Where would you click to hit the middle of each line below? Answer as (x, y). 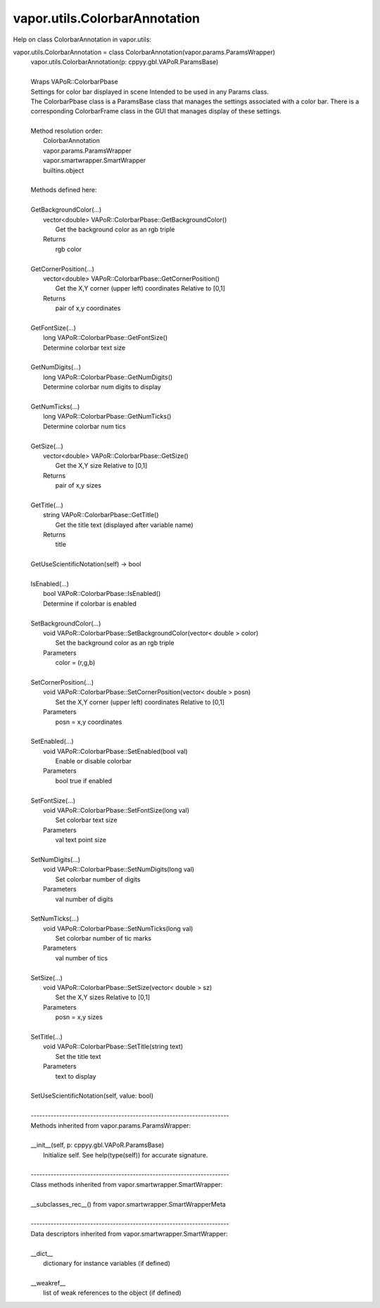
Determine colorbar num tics (84, 426)
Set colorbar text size (86, 820)
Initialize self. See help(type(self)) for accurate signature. (126, 1155)
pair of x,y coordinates (88, 308)
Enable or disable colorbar (93, 761)
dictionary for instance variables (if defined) (107, 1263)
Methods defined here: (64, 190)
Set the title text (78, 1056)
